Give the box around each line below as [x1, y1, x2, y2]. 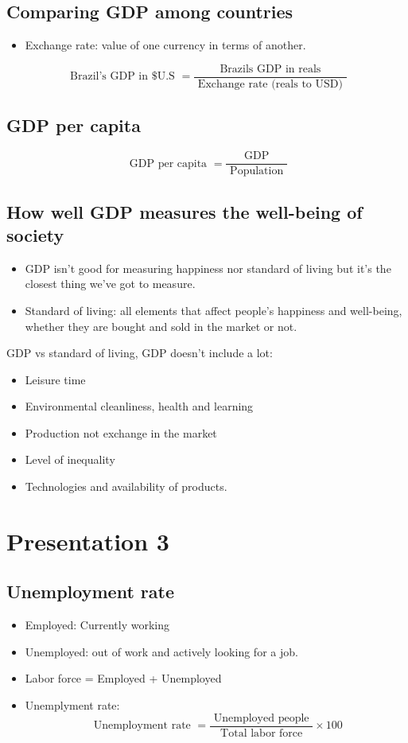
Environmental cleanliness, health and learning [25, 398, 254, 414]
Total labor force [220, 727, 303, 739]
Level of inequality [25, 451, 115, 468]
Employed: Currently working [25, 617, 169, 633]
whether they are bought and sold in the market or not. [25, 317, 297, 334]
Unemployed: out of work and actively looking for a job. [25, 643, 298, 659]
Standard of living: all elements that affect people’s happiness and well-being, [25, 301, 402, 318]
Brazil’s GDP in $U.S [70, 71, 175, 83]
